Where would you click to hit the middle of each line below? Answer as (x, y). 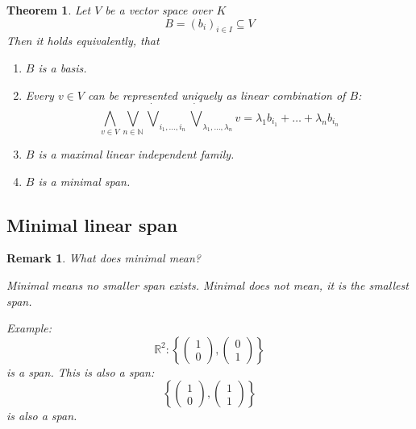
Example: (29, 328)
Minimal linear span (92, 224)
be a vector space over (159, 10)
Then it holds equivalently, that (83, 41)
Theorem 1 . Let (49, 10)
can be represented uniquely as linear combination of (216, 95)
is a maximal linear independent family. (136, 154)
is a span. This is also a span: (81, 371)
